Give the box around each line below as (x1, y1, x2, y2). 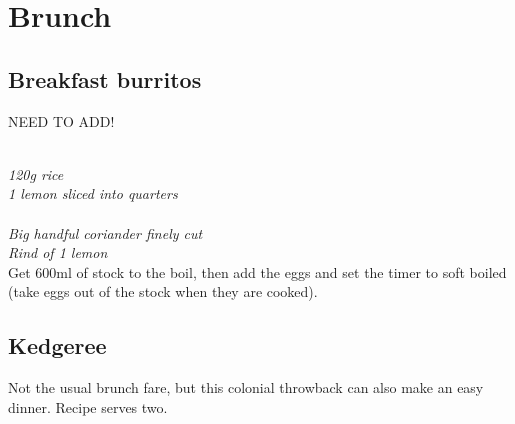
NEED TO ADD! (8, 110, 115, 131)
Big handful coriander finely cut (8, 222, 203, 243)
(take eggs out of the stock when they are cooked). (8, 281, 318, 302)
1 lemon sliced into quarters (8, 183, 178, 204)
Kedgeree (8, 330, 107, 361)
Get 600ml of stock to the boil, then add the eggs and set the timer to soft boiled (8, 261, 507, 282)
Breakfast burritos (8, 63, 202, 94)
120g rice (8, 163, 64, 184)
